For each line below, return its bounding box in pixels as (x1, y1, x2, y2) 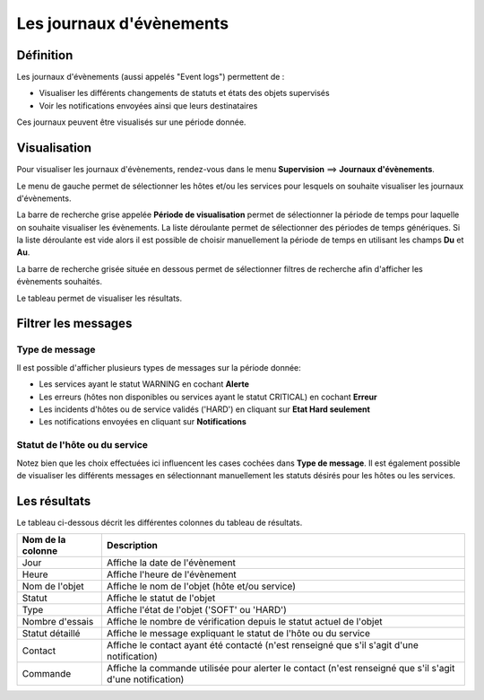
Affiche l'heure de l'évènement (106, 568, 237, 581)
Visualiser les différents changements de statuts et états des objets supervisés (39, 88, 331, 99)
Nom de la (22, 534, 66, 547)
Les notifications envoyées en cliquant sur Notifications (39, 416, 246, 427)
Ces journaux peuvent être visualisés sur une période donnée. (16, 117, 246, 127)
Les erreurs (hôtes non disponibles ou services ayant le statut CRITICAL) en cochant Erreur (39, 391, 377, 402)
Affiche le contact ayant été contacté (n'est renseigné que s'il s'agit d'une (106, 639, 419, 652)
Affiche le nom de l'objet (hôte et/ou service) (106, 580, 296, 592)
